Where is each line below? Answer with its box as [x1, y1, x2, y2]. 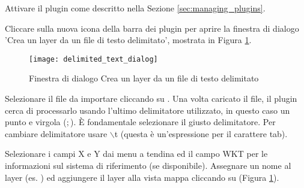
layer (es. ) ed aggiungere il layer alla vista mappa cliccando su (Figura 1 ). [5, 171, 279, 183]
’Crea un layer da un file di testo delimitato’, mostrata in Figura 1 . [5, 34, 252, 46]
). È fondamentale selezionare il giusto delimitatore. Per [70, 116, 276, 128]
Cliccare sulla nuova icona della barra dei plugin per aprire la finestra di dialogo [5, 22, 299, 34]
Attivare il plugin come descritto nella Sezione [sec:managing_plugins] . [5, 2, 266, 14]
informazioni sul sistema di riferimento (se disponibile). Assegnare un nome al [5, 159, 291, 171]
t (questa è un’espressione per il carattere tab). [114, 127, 288, 140]
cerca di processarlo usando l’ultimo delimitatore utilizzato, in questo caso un [5, 104, 290, 116]
